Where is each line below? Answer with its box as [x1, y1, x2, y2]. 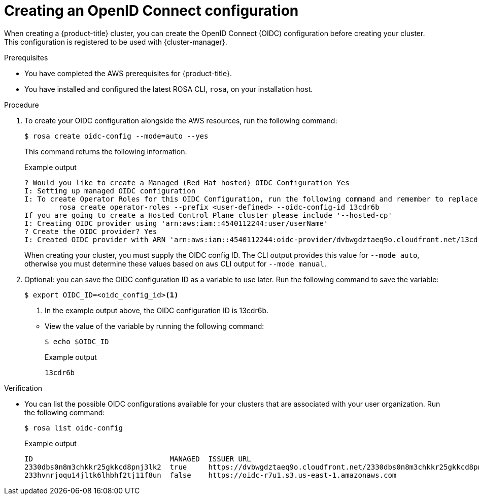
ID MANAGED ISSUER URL [24, 454, 251, 463]
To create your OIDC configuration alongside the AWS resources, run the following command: [24, 116, 337, 125]
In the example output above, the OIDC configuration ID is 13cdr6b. [45, 306, 268, 315]
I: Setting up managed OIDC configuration [24, 186, 196, 195]
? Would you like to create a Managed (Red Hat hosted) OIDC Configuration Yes [24, 178, 350, 187]
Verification [4, 383, 43, 392]
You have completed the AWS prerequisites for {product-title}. [24, 69, 232, 78]
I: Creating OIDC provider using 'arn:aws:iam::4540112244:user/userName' [24, 219, 328, 227]
